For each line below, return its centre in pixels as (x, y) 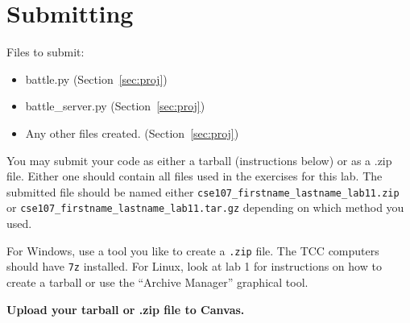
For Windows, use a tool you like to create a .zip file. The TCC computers (193, 250)
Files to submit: (46, 52)
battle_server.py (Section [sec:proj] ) (115, 106)
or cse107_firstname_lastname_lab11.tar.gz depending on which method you (205, 207)
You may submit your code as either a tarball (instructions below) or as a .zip (199, 160)
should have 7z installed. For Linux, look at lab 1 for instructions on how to (194, 266)
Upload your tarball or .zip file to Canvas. (126, 309)
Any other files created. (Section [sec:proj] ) (132, 133)
